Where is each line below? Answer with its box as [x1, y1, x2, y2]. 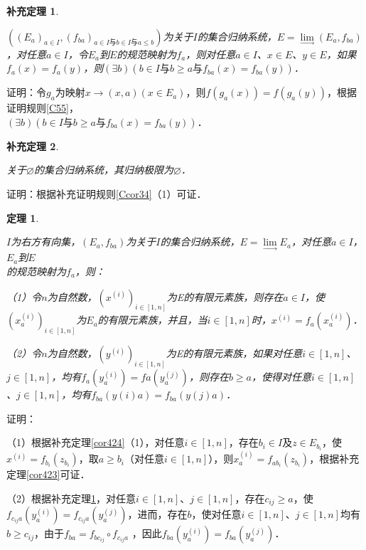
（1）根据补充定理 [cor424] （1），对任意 [6, 435, 185, 450]
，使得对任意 [251, 369, 311, 384]
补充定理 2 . [6, 138, 59, 153]
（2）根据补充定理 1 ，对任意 [6, 490, 136, 505]
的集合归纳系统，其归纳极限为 [33, 162, 173, 177]
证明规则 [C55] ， [6, 100, 79, 115]
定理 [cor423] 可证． [6, 467, 90, 482]
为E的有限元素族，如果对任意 [166, 346, 303, 361]
